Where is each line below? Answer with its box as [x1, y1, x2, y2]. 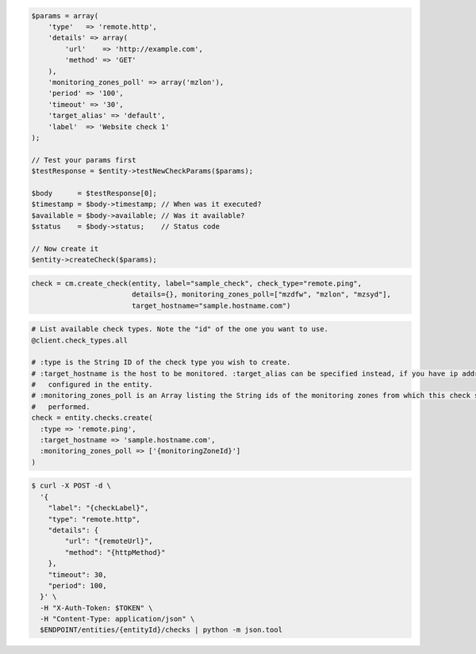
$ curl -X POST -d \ [31, 481, 111, 491]
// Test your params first [31, 155, 136, 164]
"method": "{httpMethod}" [64, 548, 166, 556]
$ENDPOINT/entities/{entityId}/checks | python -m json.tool [40, 625, 283, 634]
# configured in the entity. [31, 381, 154, 389]
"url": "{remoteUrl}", [64, 537, 154, 546]
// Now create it [31, 244, 99, 253]
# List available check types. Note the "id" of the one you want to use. [31, 325, 329, 334]
